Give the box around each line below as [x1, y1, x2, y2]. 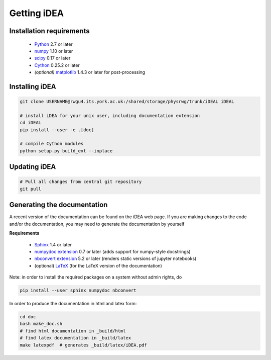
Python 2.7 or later [34, 41, 73, 47]
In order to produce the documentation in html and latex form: [9, 301, 137, 307]
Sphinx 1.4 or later [34, 241, 72, 247]
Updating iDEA [9, 162, 56, 171]
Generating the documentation [9, 201, 108, 209]
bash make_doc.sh [20, 321, 63, 327]
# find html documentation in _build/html [20, 328, 126, 334]
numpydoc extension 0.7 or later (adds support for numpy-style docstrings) [34, 248, 191, 254]
